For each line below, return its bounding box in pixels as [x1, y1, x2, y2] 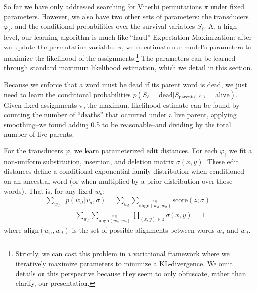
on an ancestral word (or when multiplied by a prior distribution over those [4, 175, 233, 186]
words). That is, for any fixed [4, 185, 93, 195]
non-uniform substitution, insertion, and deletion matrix [4, 156, 174, 166]
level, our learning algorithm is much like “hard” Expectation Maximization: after [4, 31, 252, 42]
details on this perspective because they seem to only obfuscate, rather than [15, 268, 246, 278]
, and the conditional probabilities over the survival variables [11, 21, 195, 31]
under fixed [210, 1, 245, 11]
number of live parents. [4, 129, 74, 139]
